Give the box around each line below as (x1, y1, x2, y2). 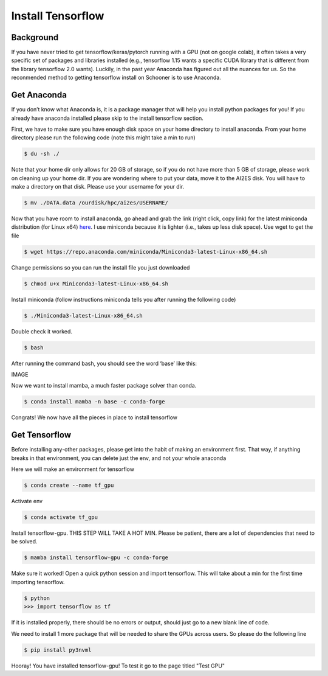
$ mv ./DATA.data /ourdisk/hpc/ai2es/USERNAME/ (24, 200, 168, 206)
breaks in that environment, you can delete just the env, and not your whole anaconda (11, 454, 227, 462)
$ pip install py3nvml (24, 646, 92, 653)
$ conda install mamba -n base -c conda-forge (24, 399, 165, 405)
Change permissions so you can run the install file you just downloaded (11, 263, 190, 271)
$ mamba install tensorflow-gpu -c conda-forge (24, 554, 168, 561)
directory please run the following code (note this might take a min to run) (11, 134, 196, 141)
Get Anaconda (11, 90, 67, 100)
